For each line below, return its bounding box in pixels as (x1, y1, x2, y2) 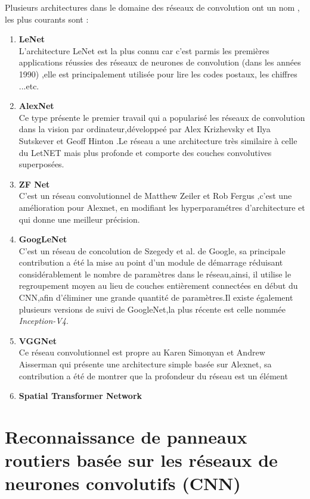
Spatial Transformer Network (18, 389, 142, 402)
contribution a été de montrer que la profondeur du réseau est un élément (18, 369, 288, 382)
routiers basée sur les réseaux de (5, 448, 278, 472)
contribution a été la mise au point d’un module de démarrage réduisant (18, 256, 283, 269)
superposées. (18, 158, 64, 170)
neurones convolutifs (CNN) (5, 471, 241, 495)
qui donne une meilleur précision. (18, 213, 140, 225)
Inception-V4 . (18, 314, 69, 327)
